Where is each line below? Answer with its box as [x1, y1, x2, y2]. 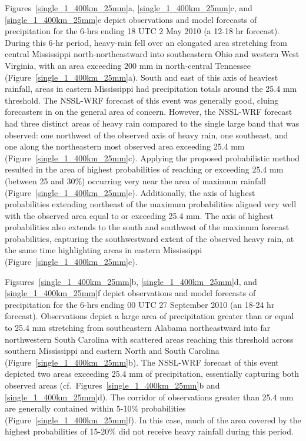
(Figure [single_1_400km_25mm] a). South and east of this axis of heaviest [5, 71, 278, 83]
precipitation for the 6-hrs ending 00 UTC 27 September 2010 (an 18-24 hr [5, 298, 275, 310]
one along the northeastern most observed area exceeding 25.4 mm [5, 140, 245, 152]
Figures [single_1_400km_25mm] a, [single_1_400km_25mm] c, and [5, 2, 252, 14]
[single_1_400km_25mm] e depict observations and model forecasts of [5, 13, 257, 25]
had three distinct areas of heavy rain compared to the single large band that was [5, 117, 300, 129]
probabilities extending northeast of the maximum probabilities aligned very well [5, 198, 297, 210]
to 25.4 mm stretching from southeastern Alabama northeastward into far [5, 321, 271, 334]
